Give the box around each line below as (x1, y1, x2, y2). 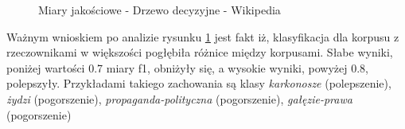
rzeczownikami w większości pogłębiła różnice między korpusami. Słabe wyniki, (6, 44, 393, 61)
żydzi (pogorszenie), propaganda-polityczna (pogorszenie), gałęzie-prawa (6, 90, 352, 107)
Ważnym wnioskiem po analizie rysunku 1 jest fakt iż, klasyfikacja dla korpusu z (6, 28, 399, 45)
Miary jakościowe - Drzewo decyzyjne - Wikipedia (38, 2, 281, 18)
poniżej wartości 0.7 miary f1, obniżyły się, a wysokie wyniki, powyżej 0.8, (6, 59, 368, 76)
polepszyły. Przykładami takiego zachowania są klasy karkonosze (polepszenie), (6, 75, 391, 92)
